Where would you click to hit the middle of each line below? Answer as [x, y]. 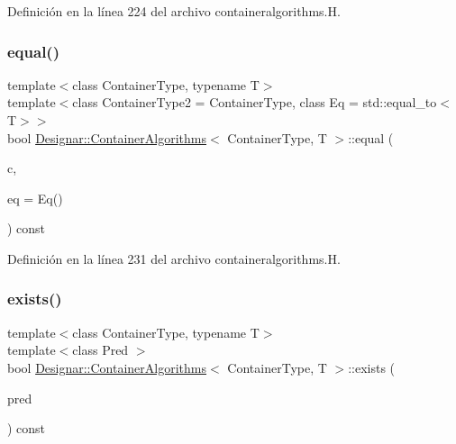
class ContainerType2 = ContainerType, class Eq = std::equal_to [255, 102]
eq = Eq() [35, 198]
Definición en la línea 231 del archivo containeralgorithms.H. [174, 258]
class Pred [100, 350]
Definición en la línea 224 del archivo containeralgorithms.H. [174, 11]
